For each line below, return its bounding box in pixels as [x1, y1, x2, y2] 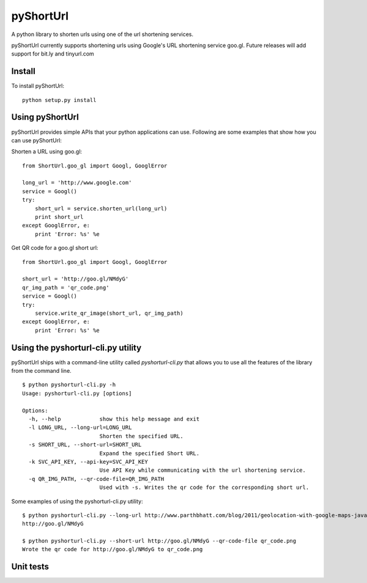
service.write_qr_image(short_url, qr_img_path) [34, 309, 183, 317]
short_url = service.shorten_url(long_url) [34, 205, 168, 212]
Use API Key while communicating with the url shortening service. [99, 467, 306, 474]
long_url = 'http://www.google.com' [22, 179, 132, 186]
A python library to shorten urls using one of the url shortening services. [11, 31, 194, 38]
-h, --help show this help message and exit [28, 416, 200, 422]
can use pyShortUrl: [11, 136, 62, 144]
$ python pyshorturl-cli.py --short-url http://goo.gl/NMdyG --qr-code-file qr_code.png [22, 538, 297, 544]
